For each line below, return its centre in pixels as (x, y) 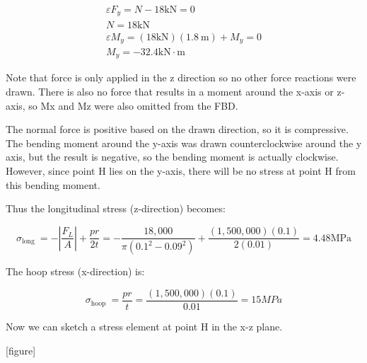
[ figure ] (21, 350)
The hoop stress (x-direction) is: (75, 271)
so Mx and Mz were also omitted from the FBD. (133, 105)
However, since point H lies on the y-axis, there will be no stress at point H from (181, 171)
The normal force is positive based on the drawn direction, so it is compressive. (177, 129)
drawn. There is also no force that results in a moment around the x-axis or (170, 92)
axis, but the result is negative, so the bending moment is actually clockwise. (172, 157)
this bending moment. (53, 184)
